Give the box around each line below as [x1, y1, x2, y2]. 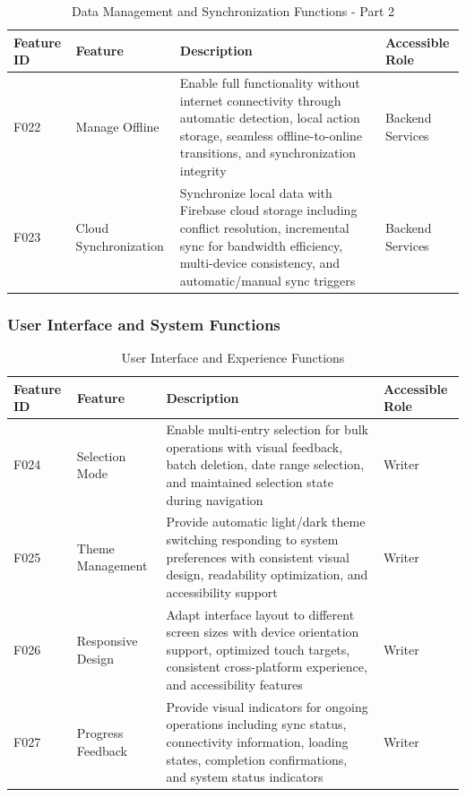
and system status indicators [166, 767, 324, 786]
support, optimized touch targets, [166, 639, 350, 658]
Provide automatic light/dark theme [166, 512, 366, 531]
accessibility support [166, 582, 278, 601]
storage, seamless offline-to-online [179, 125, 363, 144]
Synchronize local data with [179, 183, 332, 201]
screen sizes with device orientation [166, 622, 359, 641]
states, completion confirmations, [166, 750, 348, 768]
